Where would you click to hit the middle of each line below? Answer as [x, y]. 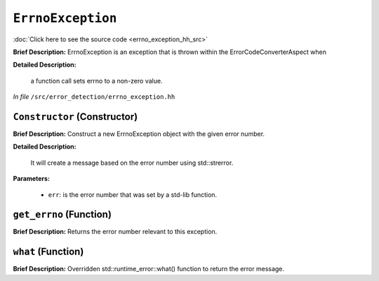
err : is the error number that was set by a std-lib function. [133, 194]
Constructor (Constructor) [75, 117]
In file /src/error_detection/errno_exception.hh [94, 97]
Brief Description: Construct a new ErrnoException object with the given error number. [139, 134]
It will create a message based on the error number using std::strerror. [132, 163]
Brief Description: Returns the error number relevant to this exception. [115, 232]
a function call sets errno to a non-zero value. [97, 81]
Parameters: [32, 179]
